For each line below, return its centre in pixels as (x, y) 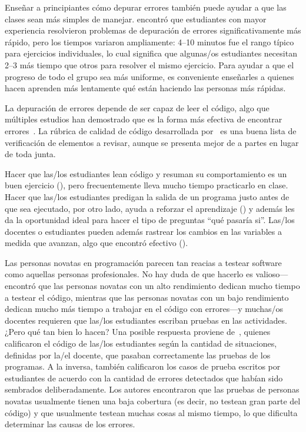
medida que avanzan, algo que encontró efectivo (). (97, 243)
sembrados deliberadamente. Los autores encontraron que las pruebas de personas (152, 389)
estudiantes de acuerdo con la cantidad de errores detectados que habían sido (144, 378)
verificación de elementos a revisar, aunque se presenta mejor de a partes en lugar (152, 142)
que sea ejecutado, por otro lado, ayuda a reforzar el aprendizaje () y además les (150, 208)
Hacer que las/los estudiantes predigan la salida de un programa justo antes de (147, 196)
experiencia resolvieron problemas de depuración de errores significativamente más (153, 30)
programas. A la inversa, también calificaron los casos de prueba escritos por (143, 366)
